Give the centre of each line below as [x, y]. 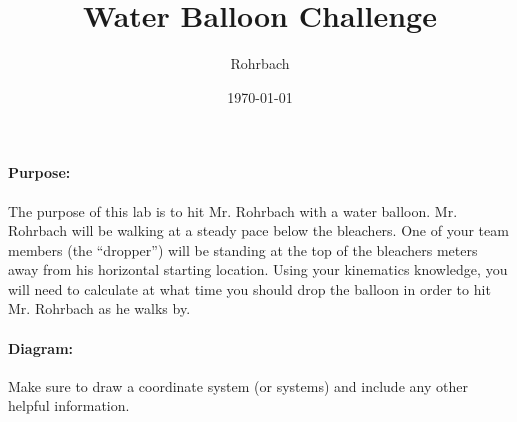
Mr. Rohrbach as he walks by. [99, 308]
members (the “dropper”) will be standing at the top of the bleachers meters [243, 249]
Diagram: [41, 347]
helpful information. [69, 405]
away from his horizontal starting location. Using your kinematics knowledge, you [258, 269]
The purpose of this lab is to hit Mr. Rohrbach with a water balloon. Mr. [233, 210]
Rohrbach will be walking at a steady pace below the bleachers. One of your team [258, 230]
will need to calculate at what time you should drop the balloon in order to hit [249, 288]
